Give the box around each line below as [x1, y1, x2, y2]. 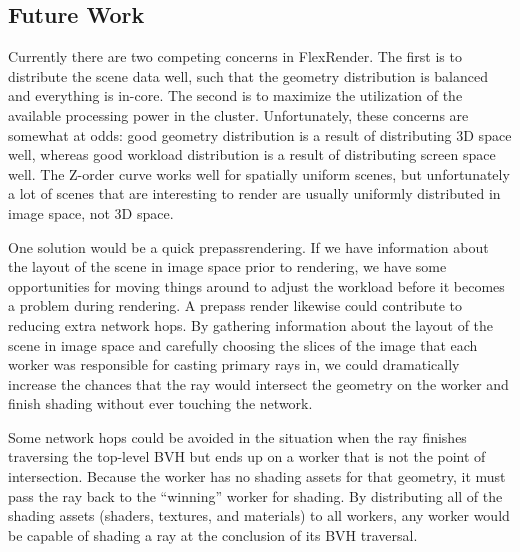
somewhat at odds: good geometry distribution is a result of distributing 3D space [8, 124, 512, 145]
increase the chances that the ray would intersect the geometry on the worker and [8, 373, 509, 394]
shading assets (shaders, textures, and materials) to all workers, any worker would [8, 505, 510, 526]
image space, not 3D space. [8, 202, 174, 223]
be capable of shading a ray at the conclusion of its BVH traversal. [8, 524, 418, 545]
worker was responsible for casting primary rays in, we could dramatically [8, 354, 460, 375]
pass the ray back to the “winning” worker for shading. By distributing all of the [8, 485, 503, 506]
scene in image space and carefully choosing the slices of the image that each [8, 334, 478, 355]
